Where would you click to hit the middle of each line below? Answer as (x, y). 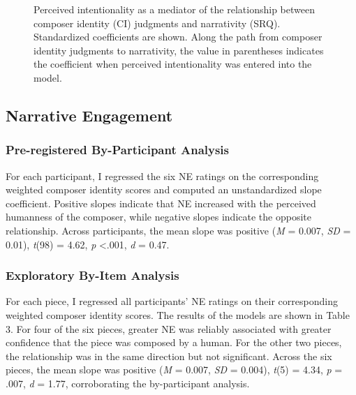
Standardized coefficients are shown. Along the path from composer (178, 37)
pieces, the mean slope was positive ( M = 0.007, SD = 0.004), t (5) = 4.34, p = (174, 370)
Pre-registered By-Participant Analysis (118, 150)
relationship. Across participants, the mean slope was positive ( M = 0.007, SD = (178, 230)
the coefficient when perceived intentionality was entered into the (173, 64)
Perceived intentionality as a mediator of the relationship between (174, 9)
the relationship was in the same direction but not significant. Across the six (169, 356)
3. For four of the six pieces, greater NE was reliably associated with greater (169, 328)
